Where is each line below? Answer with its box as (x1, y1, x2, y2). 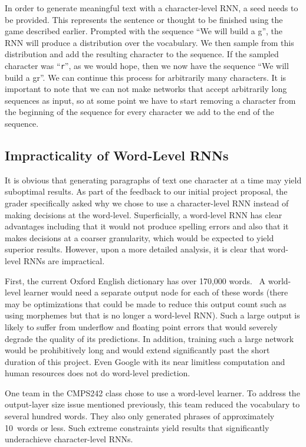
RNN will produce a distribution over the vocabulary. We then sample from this (5, 36, 294, 48)
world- (268, 274, 291, 287)
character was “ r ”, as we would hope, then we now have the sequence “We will (5, 59, 289, 71)
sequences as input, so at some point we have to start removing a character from (5, 94, 296, 106)
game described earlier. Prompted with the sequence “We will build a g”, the (5, 25, 283, 37)
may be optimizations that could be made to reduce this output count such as (5, 297, 287, 310)
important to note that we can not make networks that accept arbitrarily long (5, 83, 287, 95)
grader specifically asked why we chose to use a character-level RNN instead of (5, 196, 289, 209)
